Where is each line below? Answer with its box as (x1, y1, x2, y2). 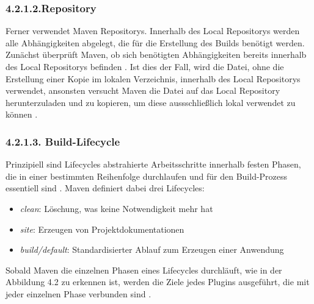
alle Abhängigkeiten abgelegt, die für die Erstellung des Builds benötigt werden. (5, 36, 305, 49)
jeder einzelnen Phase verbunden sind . (5, 287, 152, 300)
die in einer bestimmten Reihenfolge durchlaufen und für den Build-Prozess (5, 169, 288, 182)
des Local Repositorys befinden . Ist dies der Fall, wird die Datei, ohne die (5, 60, 284, 72)
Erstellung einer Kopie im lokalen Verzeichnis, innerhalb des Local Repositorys (5, 72, 301, 85)
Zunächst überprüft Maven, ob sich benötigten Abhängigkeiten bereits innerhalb (5, 48, 307, 61)
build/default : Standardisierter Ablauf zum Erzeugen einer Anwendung (20, 243, 284, 256)
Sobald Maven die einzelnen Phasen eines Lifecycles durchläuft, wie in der (5, 263, 282, 276)
